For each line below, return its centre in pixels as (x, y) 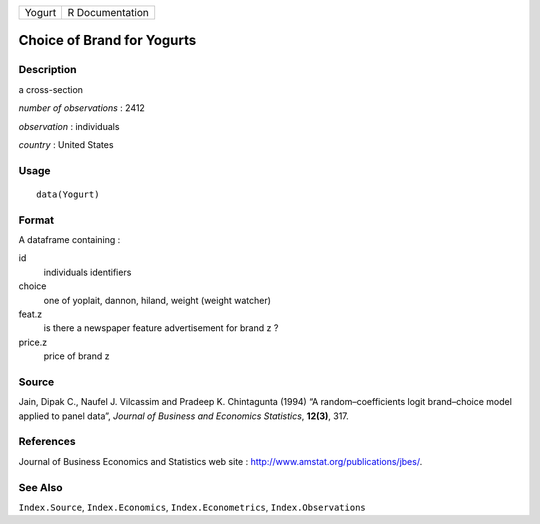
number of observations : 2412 (81, 108)
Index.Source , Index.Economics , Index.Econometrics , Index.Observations (192, 507)
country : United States (66, 144)
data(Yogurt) (68, 194)
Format (36, 220)
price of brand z (76, 356)
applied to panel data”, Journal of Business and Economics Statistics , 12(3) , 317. (183, 416)
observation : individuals (69, 126)
